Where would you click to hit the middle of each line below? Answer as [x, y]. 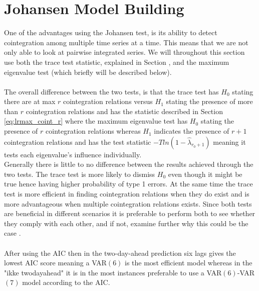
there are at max [30, 101]
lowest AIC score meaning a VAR [55, 263]
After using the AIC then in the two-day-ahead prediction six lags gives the [120, 253]
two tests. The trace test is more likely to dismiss [80, 174]
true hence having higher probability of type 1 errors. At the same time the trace [128, 184]
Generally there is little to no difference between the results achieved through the [129, 164]
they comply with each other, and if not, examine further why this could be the [126, 223]
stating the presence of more [209, 101]
